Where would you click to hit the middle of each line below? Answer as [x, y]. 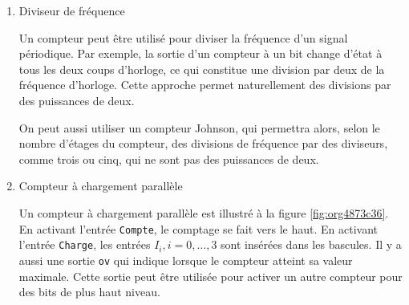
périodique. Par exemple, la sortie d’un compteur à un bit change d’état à [200, 53]
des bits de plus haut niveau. [89, 292]
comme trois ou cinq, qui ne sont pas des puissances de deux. [169, 159]
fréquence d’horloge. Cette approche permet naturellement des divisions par [205, 85]
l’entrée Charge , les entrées [85, 244]
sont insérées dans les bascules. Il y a [311, 244]
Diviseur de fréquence [72, 10]
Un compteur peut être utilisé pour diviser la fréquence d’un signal [183, 37]
